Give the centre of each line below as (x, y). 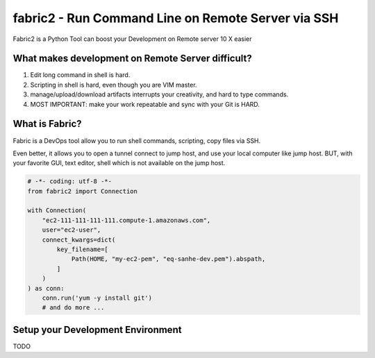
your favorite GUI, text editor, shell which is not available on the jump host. (119, 163)
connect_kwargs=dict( (79, 240)
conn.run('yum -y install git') (97, 298)
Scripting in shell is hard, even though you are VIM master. (114, 85)
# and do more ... (73, 308)
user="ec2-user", (72, 230)
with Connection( (57, 211)
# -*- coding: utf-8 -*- (70, 181)
